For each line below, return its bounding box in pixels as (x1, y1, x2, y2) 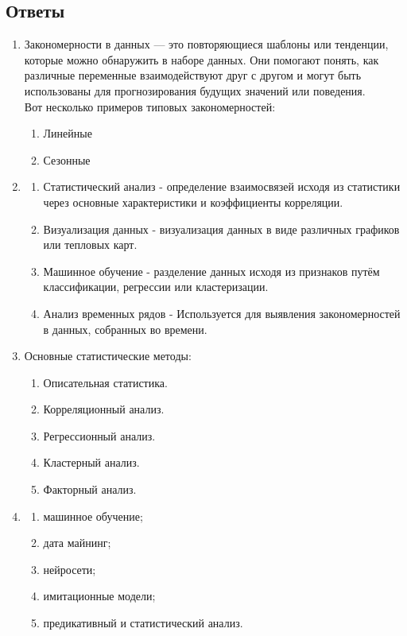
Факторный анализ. (43, 481, 137, 498)
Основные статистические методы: (24, 347, 192, 364)
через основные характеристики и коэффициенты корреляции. (43, 193, 343, 210)
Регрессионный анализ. (43, 427, 156, 444)
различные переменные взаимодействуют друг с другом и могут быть (24, 67, 362, 83)
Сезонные (43, 151, 91, 168)
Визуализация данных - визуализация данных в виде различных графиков (43, 220, 400, 237)
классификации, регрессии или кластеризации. (43, 278, 269, 295)
